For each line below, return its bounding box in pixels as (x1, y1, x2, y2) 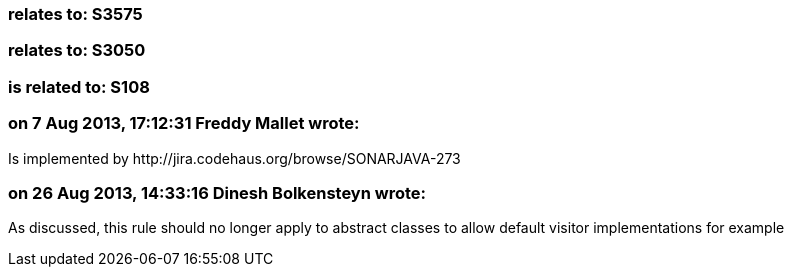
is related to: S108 (8, 76, 150, 97)
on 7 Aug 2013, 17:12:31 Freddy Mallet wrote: (8, 113, 360, 134)
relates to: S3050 (8, 40, 146, 61)
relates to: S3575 (8, 4, 143, 24)
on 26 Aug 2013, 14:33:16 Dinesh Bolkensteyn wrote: (8, 182, 426, 203)
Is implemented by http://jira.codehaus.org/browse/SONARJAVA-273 (8, 149, 461, 167)
